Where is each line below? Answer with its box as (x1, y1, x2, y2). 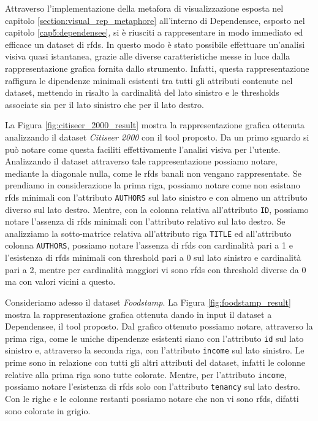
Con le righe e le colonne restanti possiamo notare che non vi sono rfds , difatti (5, 392, 299, 404)
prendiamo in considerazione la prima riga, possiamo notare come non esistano (5, 179, 300, 191)
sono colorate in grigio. (5, 404, 91, 417)
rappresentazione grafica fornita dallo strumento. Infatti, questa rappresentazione (5, 61, 309, 74)
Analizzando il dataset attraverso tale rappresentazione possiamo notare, (5, 155, 278, 168)
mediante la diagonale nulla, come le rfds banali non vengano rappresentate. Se (5, 166, 302, 179)
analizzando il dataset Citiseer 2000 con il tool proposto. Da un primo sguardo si (5, 130, 309, 143)
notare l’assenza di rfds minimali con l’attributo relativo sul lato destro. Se (5, 215, 286, 228)
